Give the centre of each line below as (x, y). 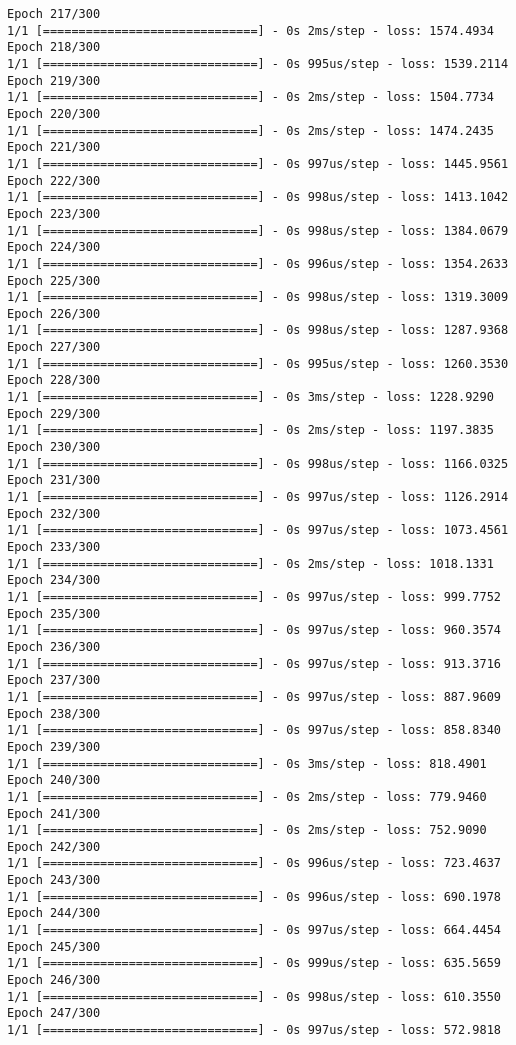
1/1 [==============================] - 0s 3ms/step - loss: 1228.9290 (250, 397)
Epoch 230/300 (54, 447)
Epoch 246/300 (54, 980)
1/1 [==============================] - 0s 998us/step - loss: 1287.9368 (258, 330)
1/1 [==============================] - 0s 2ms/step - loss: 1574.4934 (250, 30)
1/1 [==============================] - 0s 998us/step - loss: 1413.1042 (258, 197)
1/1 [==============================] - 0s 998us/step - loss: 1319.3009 (258, 297)
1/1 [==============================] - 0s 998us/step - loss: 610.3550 (254, 996)
